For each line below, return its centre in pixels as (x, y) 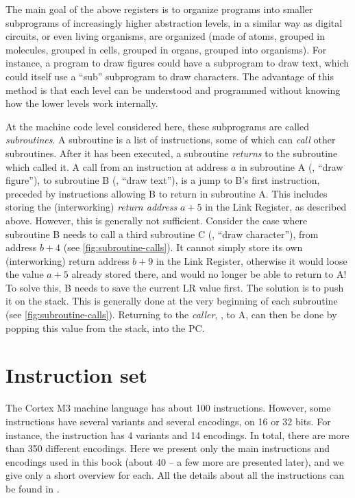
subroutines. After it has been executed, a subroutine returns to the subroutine (172, 153)
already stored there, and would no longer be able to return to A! (209, 274)
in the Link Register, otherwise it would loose (252, 260)
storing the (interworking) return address (91, 207)
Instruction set (76, 375)
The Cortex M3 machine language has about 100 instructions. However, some (168, 408)
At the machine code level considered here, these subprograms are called (158, 126)
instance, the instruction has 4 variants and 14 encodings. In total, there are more (177, 435)
